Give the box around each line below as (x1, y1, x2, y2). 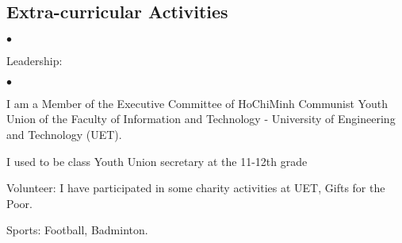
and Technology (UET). (6, 125, 122, 142)
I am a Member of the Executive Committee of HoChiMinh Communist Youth (6, 94, 388, 111)
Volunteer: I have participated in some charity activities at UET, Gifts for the (6, 179, 385, 196)
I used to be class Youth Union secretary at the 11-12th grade (6, 152, 308, 169)
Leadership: (6, 52, 63, 69)
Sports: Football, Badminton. (6, 222, 148, 238)
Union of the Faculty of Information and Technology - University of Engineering (6, 110, 396, 127)
